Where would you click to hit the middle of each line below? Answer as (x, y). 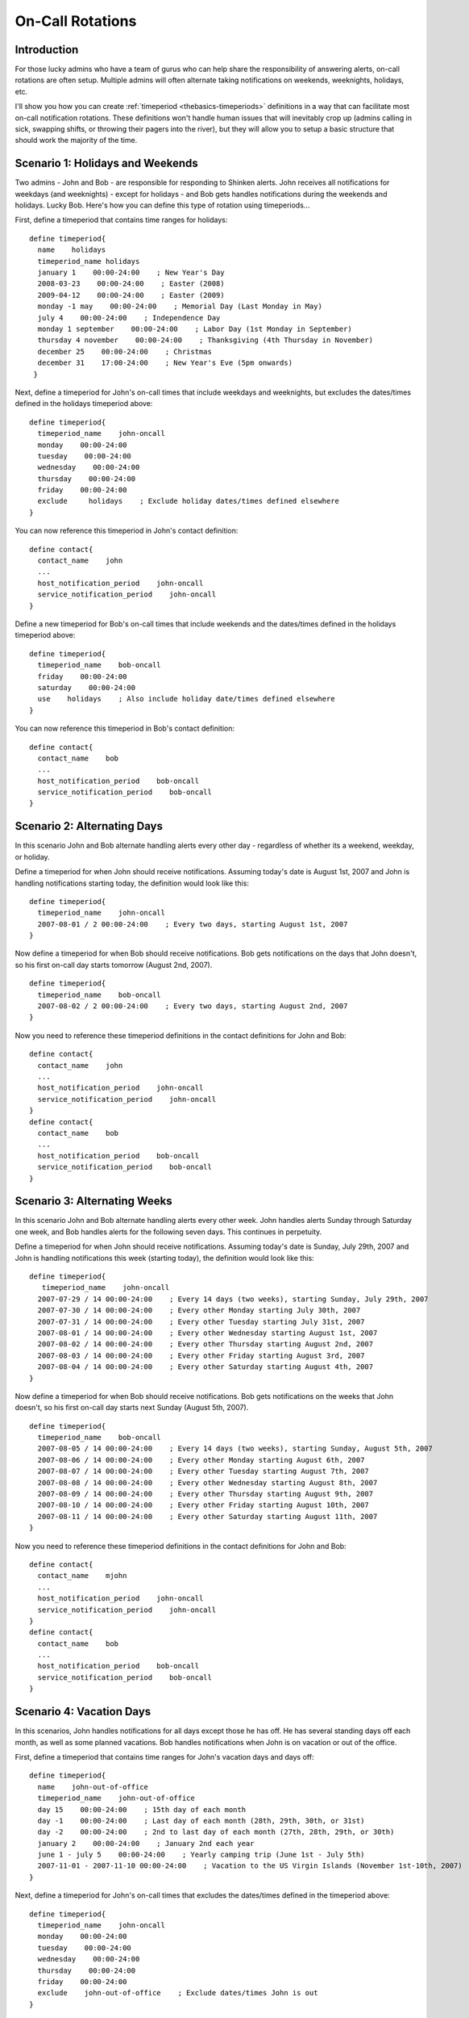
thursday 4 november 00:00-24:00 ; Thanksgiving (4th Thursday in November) (205, 340)
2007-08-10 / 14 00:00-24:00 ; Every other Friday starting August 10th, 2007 (203, 1505)
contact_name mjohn (82, 1576)
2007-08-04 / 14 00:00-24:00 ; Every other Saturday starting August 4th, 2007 (205, 1367)
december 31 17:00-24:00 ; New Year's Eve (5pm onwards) (165, 363)
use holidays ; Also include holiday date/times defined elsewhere (186, 699)
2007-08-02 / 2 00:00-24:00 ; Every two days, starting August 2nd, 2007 (193, 1006)
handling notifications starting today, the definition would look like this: (132, 883)
